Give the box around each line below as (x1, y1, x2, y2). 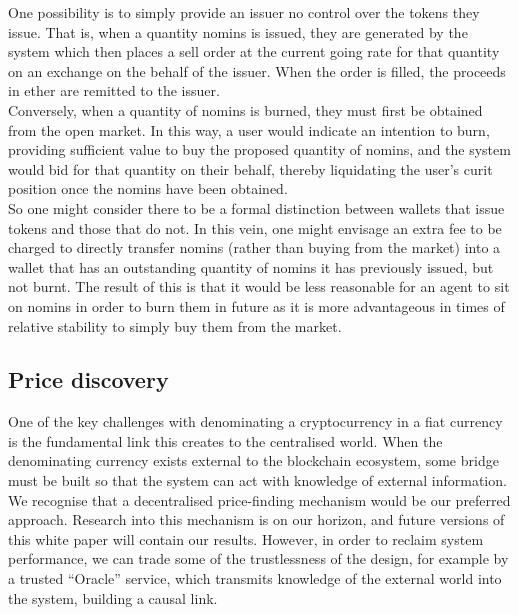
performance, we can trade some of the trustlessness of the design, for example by (8, 548, 509, 569)
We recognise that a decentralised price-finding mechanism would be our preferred (8, 489, 511, 510)
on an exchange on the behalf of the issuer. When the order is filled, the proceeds (8, 60, 506, 81)
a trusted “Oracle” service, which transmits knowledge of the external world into (8, 568, 502, 589)
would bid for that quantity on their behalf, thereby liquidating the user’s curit (8, 158, 493, 179)
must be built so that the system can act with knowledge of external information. (8, 470, 507, 491)
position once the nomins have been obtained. (8, 178, 288, 199)
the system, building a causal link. (8, 587, 218, 608)
